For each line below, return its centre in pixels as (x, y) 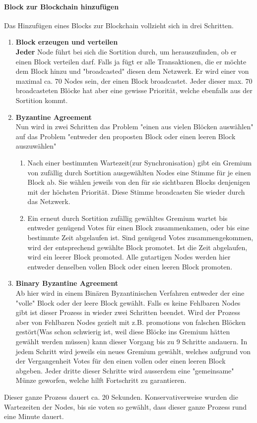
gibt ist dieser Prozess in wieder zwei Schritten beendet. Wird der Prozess (128, 312)
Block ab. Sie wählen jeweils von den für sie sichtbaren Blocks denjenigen (139, 182)
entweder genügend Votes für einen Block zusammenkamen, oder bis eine (138, 228)
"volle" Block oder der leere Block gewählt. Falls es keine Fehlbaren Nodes (128, 302)
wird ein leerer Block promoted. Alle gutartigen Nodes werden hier (129, 257)
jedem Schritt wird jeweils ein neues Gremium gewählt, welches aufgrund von (133, 351)
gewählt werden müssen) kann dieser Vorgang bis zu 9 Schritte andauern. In (131, 342)
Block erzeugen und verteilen (67, 42)
